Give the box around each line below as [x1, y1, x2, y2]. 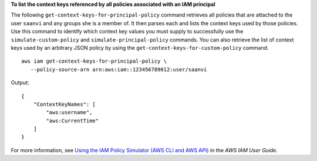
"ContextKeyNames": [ [33, 101, 96, 108]
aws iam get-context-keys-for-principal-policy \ [21, 58, 167, 64]
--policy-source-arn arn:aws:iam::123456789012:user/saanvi [30, 66, 207, 73]
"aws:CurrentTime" [46, 117, 99, 124]
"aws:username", [46, 109, 93, 116]
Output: [11, 79, 29, 86]
